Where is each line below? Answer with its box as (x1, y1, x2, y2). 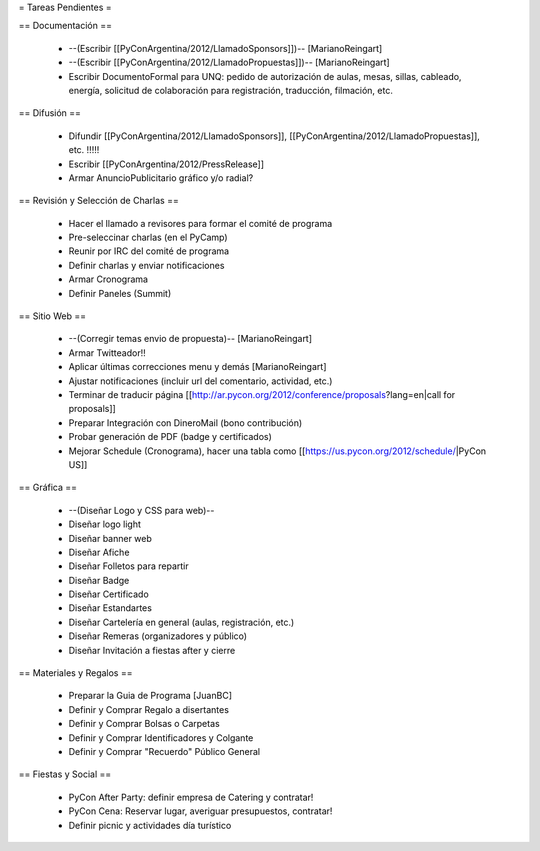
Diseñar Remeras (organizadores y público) (68, 630, 248, 642)
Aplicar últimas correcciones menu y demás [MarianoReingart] (68, 361, 327, 373)
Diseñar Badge (68, 574, 130, 586)
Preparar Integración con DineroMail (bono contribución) (68, 416, 303, 429)
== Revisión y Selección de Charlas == (18, 195, 179, 207)
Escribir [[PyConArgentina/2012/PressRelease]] (68, 158, 265, 170)
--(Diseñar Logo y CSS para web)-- (68, 504, 215, 516)
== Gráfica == (18, 481, 78, 494)
